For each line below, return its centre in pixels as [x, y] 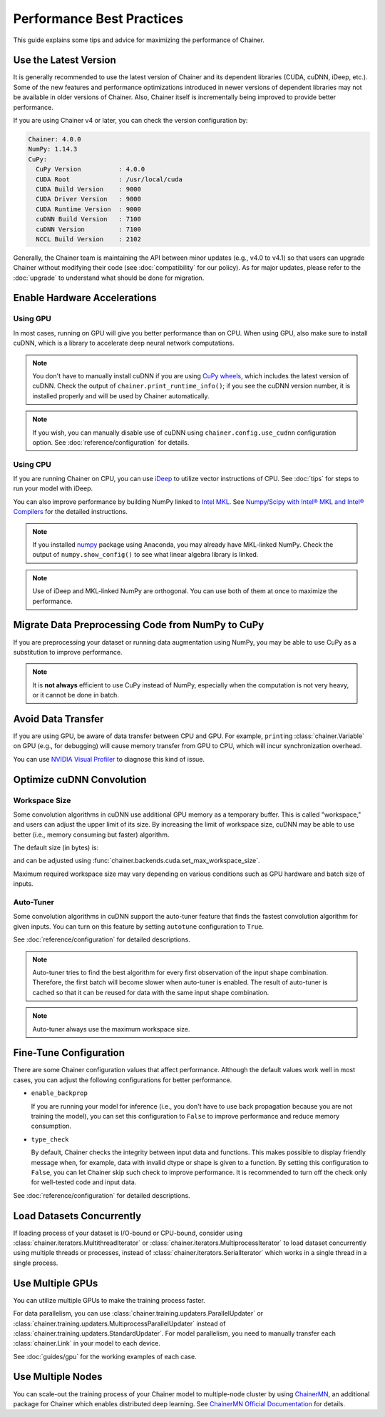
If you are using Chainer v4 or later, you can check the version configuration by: [130, 121]
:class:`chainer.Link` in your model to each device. [87, 1343]
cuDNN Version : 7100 [89, 229]
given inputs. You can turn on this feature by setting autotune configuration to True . [138, 926]
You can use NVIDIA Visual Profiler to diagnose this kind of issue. [109, 759]
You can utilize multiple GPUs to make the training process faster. [109, 1300]
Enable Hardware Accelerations [85, 298]
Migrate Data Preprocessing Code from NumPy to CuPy [139, 625]
